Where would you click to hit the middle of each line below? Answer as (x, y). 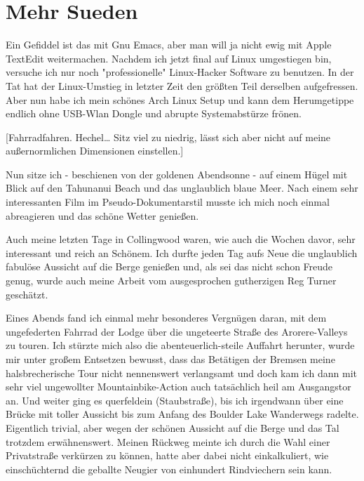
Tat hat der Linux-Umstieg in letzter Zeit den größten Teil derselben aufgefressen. (182, 85)
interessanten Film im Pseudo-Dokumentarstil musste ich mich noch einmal (168, 202)
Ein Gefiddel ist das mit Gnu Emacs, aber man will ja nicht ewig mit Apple (169, 45)
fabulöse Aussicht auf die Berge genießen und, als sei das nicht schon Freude (169, 266)
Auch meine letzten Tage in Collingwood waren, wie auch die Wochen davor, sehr (181, 239)
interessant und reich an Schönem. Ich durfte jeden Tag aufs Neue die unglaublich (182, 252)
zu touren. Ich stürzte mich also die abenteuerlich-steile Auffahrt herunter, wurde (180, 345)
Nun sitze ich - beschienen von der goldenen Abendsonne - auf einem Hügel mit (177, 174)
